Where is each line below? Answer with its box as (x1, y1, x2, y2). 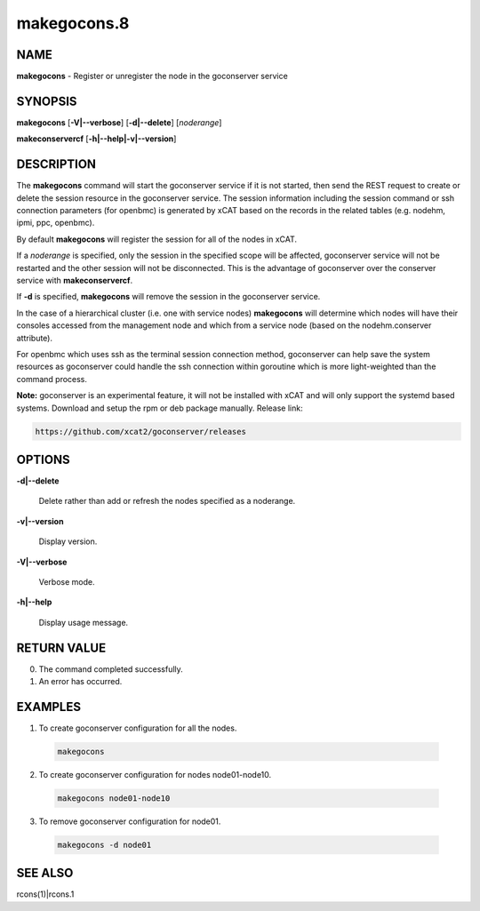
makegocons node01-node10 (57, 793, 171, 803)
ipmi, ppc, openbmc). (16, 218, 95, 228)
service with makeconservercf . (16, 276, 133, 285)
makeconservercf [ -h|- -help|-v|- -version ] (16, 133, 177, 144)
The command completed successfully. (38, 663, 184, 675)
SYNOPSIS (16, 93, 77, 108)
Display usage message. (38, 617, 129, 627)
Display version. (38, 536, 98, 547)
